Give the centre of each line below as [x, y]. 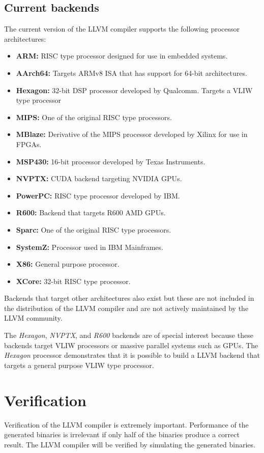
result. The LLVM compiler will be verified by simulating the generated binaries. [130, 444]
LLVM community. [33, 318]
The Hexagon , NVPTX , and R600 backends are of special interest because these [129, 335]
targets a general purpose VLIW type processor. [79, 365]
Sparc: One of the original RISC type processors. [94, 229]
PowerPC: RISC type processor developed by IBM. [98, 195]
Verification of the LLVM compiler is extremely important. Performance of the [126, 424]
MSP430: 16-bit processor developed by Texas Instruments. [111, 161]
